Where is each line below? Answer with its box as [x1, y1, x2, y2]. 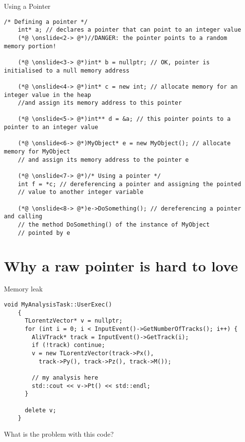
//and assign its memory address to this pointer [18, 99, 182, 107]
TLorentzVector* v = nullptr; [24, 317, 123, 325]
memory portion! [4, 42, 57, 50]
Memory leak [4, 284, 43, 294]
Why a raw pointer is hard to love [4, 255, 238, 275]
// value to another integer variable [18, 189, 144, 196]
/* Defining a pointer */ [4, 18, 88, 25]
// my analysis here [32, 374, 98, 381]
